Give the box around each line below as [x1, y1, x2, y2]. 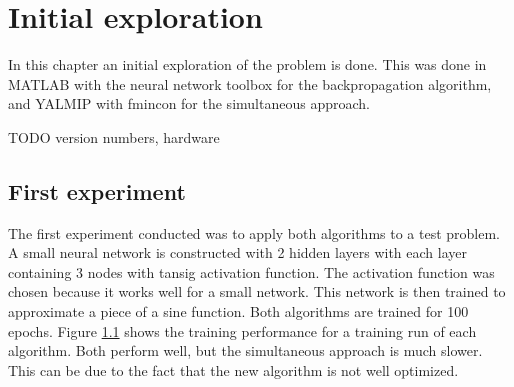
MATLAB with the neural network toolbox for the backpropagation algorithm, [8, 73, 492, 94]
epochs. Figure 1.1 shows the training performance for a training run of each [8, 320, 477, 341]
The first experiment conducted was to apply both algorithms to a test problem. [8, 222, 501, 243]
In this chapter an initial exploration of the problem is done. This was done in [8, 54, 487, 75]
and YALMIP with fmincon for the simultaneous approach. [8, 93, 370, 114]
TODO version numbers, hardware [8, 126, 220, 147]
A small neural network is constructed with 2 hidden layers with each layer [8, 242, 467, 263]
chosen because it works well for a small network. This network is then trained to [8, 281, 506, 302]
